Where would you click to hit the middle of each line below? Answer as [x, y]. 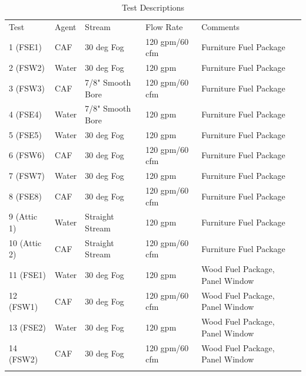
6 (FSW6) [27, 155]
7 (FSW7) [27, 176]
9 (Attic [23, 216]
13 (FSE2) [28, 327]
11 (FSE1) [28, 275]
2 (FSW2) [27, 68]
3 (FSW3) [27, 88]
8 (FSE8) [26, 196]
